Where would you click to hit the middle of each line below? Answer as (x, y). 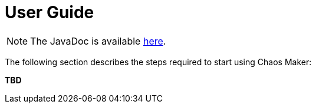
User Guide (50, 12)
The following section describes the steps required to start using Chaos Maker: (158, 62)
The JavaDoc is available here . (98, 41)
